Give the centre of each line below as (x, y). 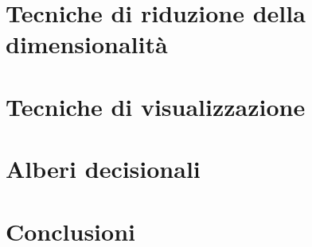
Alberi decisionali (103, 169)
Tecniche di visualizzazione (156, 106)
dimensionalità (87, 44)
